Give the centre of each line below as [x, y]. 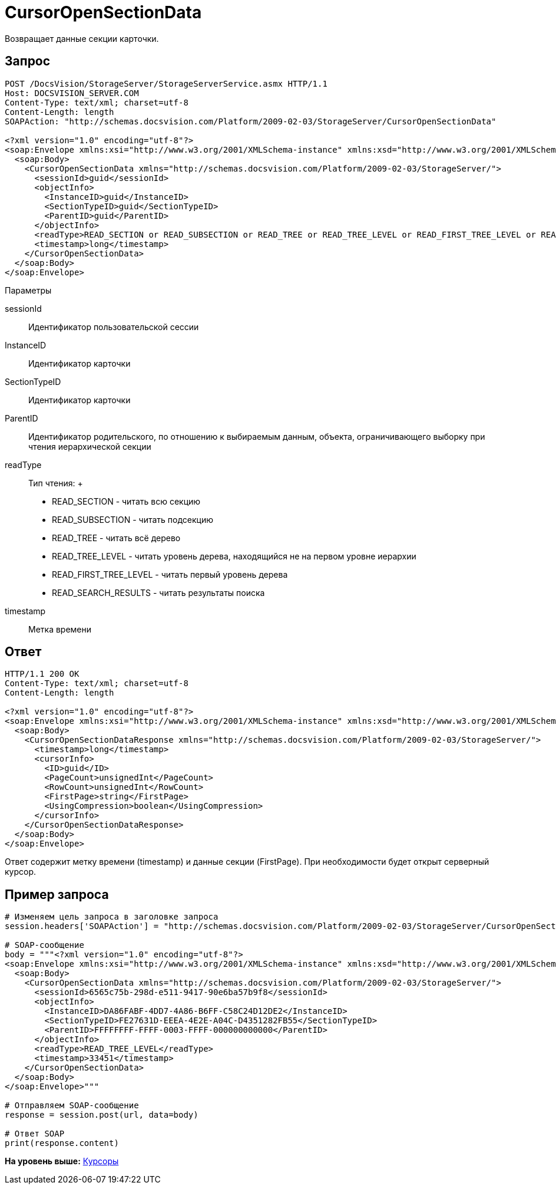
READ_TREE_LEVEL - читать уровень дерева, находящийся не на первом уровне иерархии [234, 556]
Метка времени [60, 629]
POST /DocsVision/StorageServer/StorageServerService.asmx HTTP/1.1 [166, 83]
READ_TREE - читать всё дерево [116, 538]
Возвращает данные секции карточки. [82, 38]
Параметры [28, 290]
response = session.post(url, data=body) [102, 1115]
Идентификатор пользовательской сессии [114, 327]
